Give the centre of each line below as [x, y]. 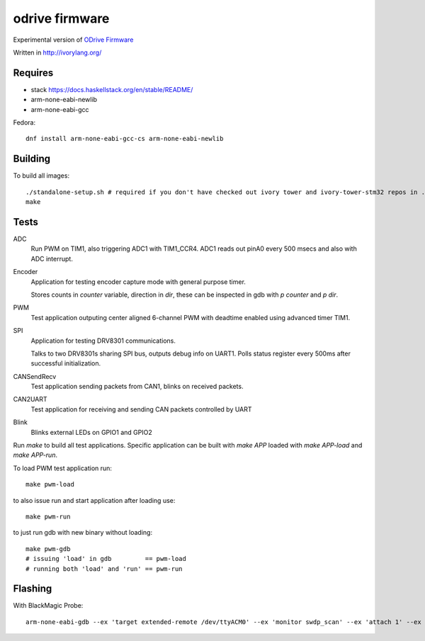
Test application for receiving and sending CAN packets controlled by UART [141, 409]
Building [32, 159]
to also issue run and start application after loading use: [94, 500]
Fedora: [24, 123]
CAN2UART [30, 399]
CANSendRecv [35, 376]
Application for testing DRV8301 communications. [103, 341]
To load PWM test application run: [63, 468]
